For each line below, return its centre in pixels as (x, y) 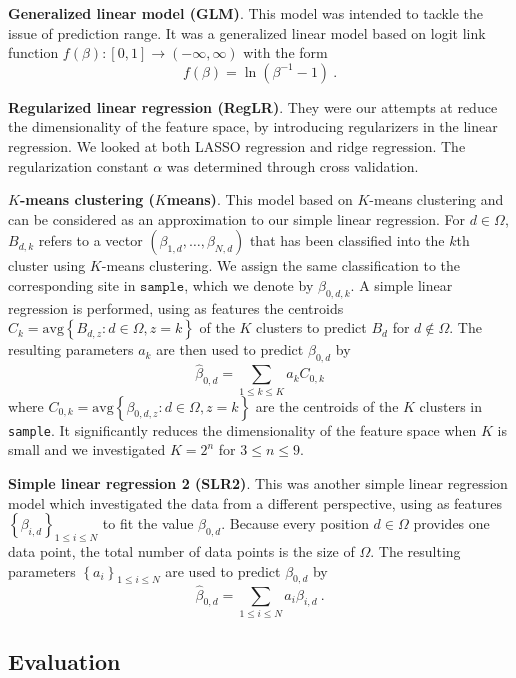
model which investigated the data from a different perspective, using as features (255, 502)
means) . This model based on (259, 199)
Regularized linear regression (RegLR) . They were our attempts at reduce (253, 106)
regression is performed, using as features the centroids (176, 307)
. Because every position (295, 523)
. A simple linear (401, 284)
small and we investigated (87, 449)
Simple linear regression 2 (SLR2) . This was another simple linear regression (258, 482)
